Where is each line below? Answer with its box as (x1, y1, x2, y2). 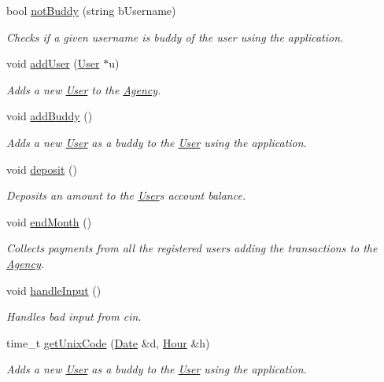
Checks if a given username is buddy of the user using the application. (6, 28, 344, 45)
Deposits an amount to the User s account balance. (6, 187, 246, 204)
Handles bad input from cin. (6, 308, 142, 325)
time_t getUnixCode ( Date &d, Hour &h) (6, 334, 210, 351)
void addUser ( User (6, 55, 100, 72)
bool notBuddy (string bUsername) (6, 2, 176, 18)
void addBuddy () (6, 108, 93, 124)
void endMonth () (6, 213, 92, 230)
